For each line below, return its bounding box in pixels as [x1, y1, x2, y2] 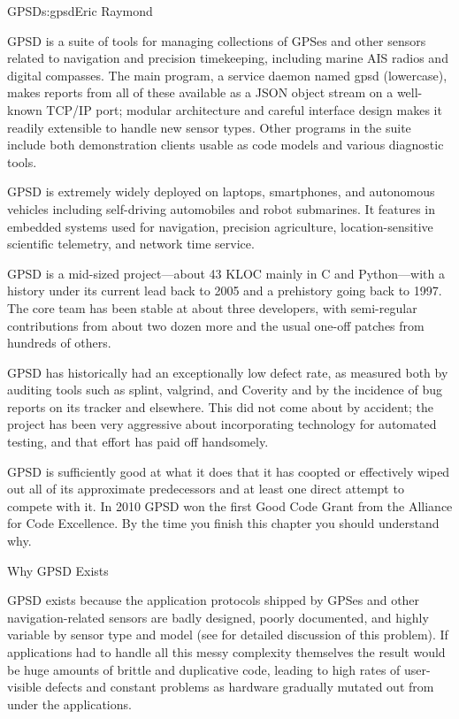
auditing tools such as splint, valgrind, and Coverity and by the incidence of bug [7, 380, 442, 399]
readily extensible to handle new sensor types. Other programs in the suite [7, 118, 411, 136]
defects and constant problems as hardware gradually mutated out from [45, 677, 434, 696]
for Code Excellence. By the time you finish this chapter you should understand [7, 514, 440, 532]
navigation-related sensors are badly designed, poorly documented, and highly [7, 608, 429, 626]
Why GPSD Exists [7, 561, 109, 579]
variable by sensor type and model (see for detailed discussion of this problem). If [7, 625, 448, 644]
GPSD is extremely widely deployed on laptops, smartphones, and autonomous [7, 182, 435, 201]
